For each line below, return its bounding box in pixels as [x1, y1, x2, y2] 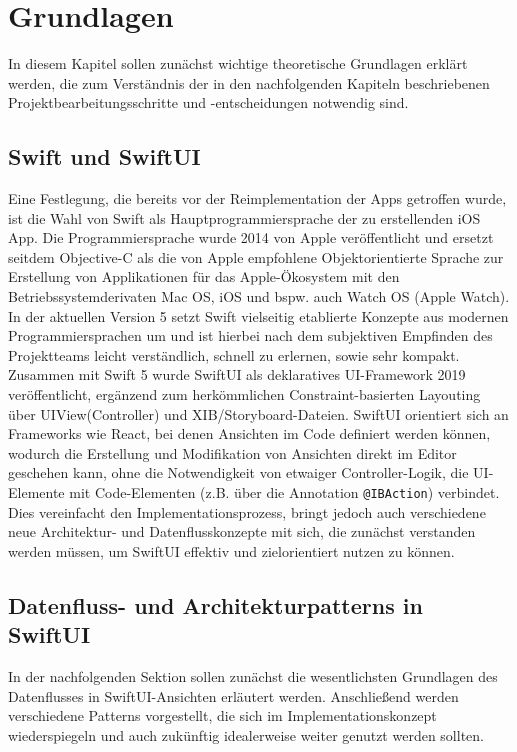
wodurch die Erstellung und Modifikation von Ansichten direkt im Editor [8, 442, 457, 463]
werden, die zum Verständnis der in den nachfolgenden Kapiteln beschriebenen [8, 72, 490, 93]
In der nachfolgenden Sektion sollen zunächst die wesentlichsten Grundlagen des [8, 666, 498, 687]
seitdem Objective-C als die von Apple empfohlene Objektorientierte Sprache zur [8, 246, 504, 267]
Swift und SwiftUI [8, 141, 201, 172]
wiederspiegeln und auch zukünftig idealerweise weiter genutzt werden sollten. [8, 724, 484, 745]
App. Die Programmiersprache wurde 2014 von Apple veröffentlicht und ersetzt [8, 227, 494, 248]
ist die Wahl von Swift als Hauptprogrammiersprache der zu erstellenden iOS [8, 207, 481, 228]
